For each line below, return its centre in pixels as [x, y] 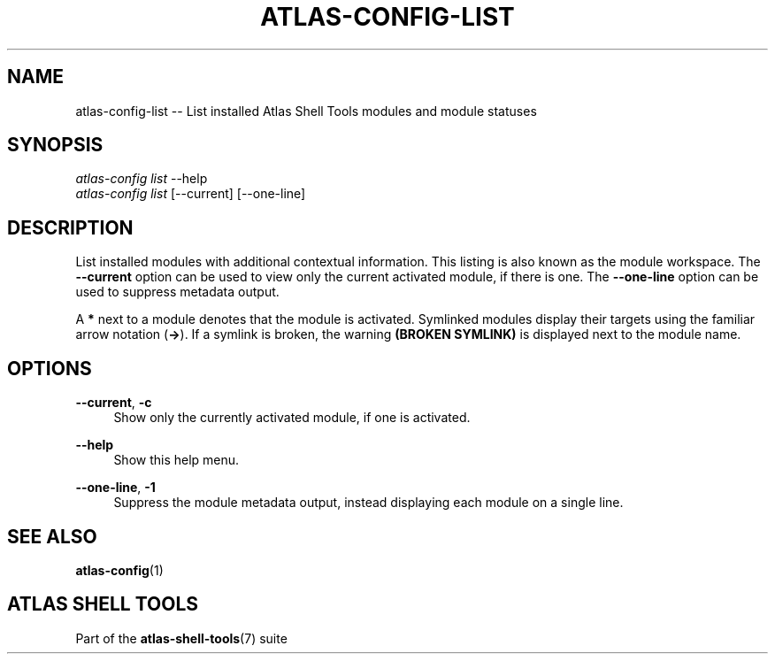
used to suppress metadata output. [177, 292]
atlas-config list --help [142, 179]
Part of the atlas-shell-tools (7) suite [181, 638]
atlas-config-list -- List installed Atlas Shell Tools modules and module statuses [306, 111]
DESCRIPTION [70, 227]
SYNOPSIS [55, 145]
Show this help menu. [176, 460]
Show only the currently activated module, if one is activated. [292, 418]
